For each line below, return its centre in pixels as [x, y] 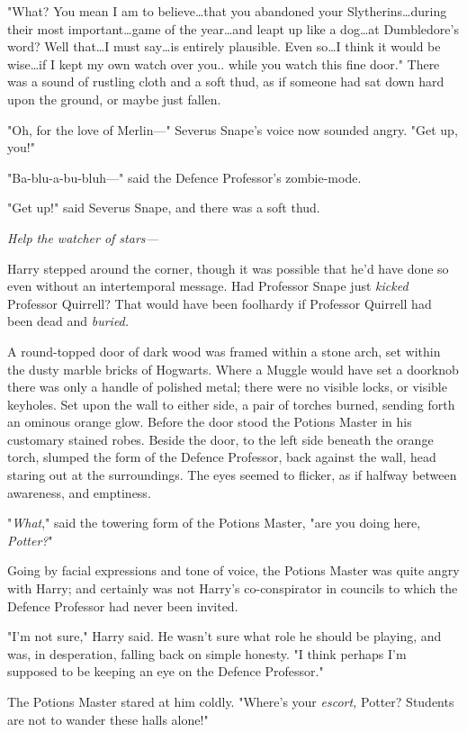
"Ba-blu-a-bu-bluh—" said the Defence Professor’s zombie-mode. [184, 177]
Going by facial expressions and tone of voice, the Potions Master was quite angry [233, 570]
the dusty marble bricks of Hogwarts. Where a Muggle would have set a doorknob [233, 369]
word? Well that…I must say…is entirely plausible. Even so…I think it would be [224, 46]
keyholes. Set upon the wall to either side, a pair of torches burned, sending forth [231, 404]
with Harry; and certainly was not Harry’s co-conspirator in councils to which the [233, 588]
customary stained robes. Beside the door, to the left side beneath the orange [220, 439]
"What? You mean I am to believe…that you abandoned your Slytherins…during [227, 11]
